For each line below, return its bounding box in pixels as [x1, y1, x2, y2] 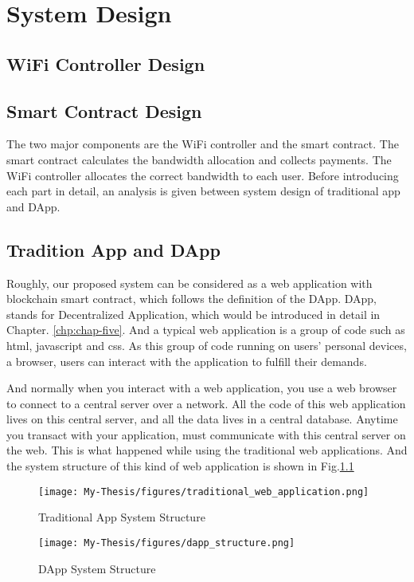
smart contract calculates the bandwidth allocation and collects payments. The [6, 151, 392, 167]
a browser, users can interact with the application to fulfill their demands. [6, 352, 367, 369]
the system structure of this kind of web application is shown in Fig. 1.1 [6, 458, 354, 474]
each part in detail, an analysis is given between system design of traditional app [6, 183, 400, 199]
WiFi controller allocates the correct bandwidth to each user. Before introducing [6, 167, 399, 183]
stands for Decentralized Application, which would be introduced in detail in [6, 305, 381, 322]
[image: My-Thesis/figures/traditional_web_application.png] [38, 486, 369, 497]
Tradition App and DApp [6, 237, 221, 262]
